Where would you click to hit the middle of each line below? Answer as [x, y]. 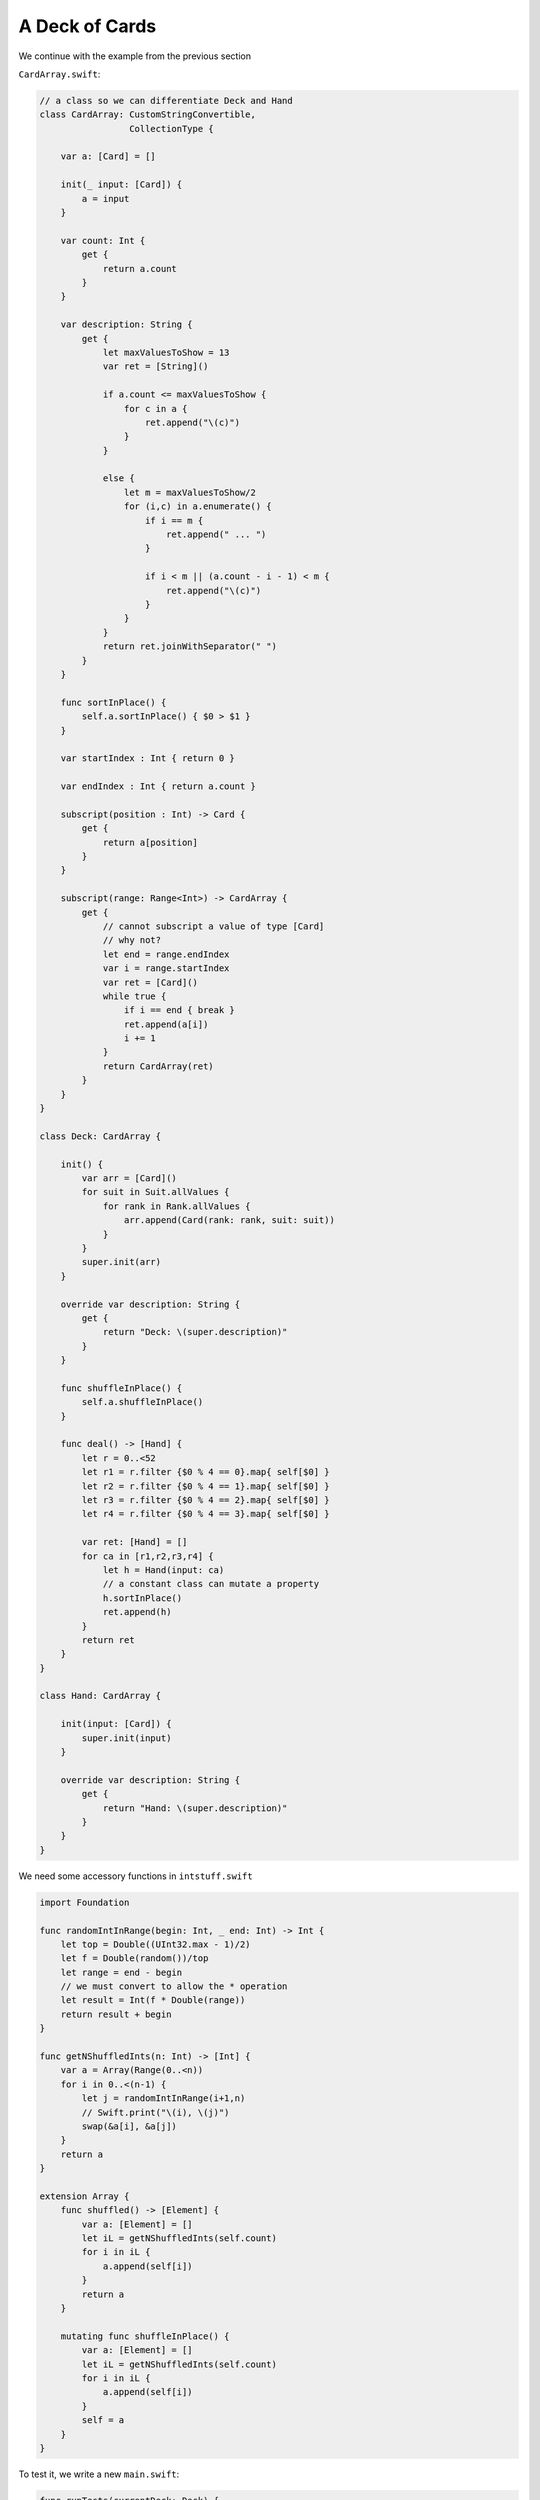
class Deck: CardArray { [100, 1136]
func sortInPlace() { [113, 702]
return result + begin [116, 2014]
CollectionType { [171, 128]
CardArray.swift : [59, 74]
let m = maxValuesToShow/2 [190, 492]
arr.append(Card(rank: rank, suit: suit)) [229, 1220]
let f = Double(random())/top [134, 1958]
